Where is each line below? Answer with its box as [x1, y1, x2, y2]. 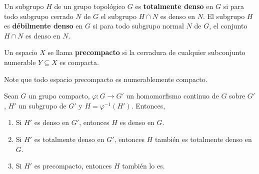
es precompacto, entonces [34, 160, 112, 171]
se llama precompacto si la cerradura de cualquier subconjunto [47, 47, 245, 57]
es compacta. [59, 56, 99, 67]
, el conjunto [209, 20, 247, 31]
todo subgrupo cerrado [4, 10, 73, 21]
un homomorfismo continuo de [126, 90, 219, 101]
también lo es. [122, 160, 165, 171]
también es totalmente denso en [154, 133, 252, 144]
